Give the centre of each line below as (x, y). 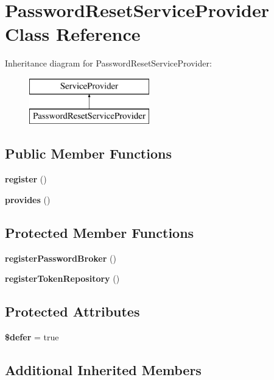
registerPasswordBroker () (61, 258)
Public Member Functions (88, 153)
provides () (28, 199)
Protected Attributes (72, 311)
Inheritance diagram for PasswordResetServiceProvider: (108, 63)
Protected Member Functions (100, 232)
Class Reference (73, 34)
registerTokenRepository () (62, 278)
